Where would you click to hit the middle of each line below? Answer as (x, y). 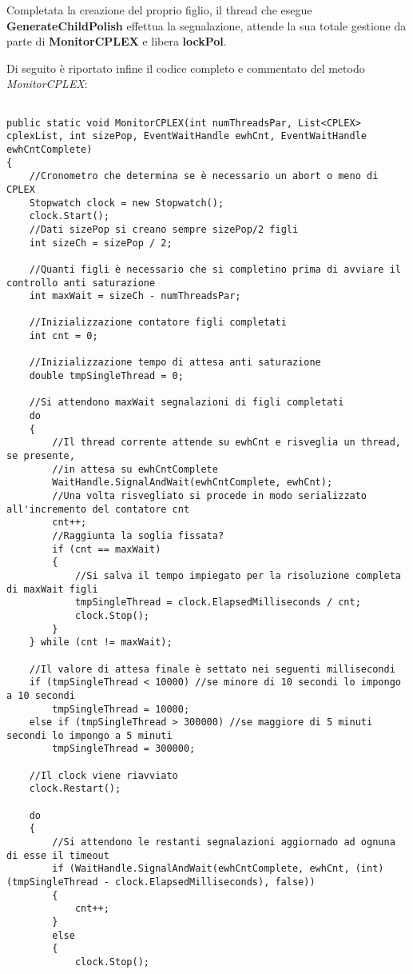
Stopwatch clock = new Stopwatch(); (127, 203)
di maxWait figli (52, 589)
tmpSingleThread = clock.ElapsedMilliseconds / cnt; (218, 603)
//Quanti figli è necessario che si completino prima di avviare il (215, 269)
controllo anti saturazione (81, 283)
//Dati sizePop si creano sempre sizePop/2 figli (164, 229)
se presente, (41, 456)
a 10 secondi (41, 695)
